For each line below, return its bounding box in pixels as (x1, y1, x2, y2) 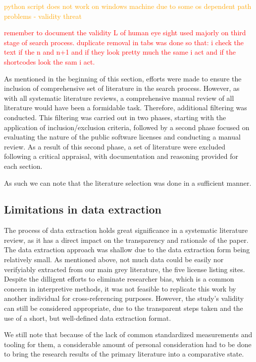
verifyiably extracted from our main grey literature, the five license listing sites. (4, 264, 245, 274)
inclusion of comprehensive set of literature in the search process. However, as (4, 83, 240, 93)
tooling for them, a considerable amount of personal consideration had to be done (4, 339, 252, 349)
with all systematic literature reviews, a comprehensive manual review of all (4, 92, 234, 103)
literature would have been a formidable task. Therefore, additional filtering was (4, 102, 247, 113)
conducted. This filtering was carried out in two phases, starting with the (4, 112, 226, 122)
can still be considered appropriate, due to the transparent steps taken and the (4, 303, 243, 313)
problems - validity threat (4, 10, 82, 21)
